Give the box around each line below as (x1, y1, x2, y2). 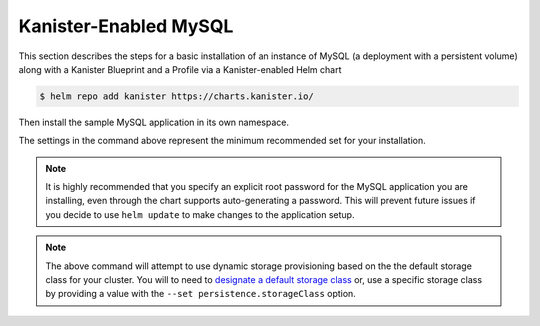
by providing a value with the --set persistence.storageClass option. (45, 288, 357, 300)
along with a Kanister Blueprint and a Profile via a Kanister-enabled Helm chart (18, 63, 342, 75)
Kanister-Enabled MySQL (18, 15, 234, 37)
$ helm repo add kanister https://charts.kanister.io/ (39, 90, 314, 102)
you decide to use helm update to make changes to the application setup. (45, 208, 355, 220)
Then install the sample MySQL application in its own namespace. (18, 116, 290, 128)
